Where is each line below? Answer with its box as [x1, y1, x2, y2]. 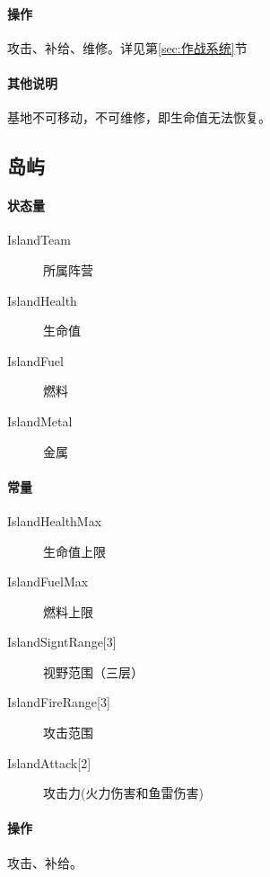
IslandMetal [7, 411, 73, 430]
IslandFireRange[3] [7, 693, 110, 711]
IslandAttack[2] [7, 753, 91, 772]
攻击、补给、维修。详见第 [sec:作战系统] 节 [7, 38, 248, 57]
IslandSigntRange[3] [7, 632, 117, 651]
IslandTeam [7, 230, 71, 249]
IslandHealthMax [7, 511, 102, 530]
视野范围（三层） [43, 662, 144, 681]
